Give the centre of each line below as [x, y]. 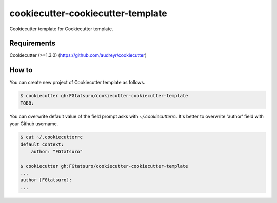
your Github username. [34, 124]
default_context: [42, 144]
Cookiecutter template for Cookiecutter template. [61, 29]
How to [21, 70]
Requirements [33, 43]
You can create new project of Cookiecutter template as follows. [77, 83]
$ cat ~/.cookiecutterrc [52, 137]
